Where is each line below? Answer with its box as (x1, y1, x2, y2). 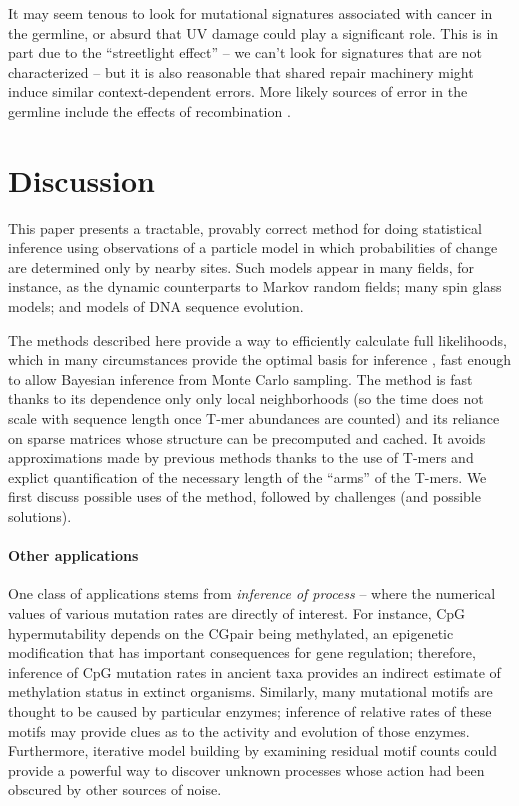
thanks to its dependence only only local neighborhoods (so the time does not (8, 388, 484, 409)
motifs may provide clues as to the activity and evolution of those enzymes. (8, 720, 470, 741)
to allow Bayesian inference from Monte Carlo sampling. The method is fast (8, 368, 473, 389)
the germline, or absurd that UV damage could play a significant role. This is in (8, 22, 499, 43)
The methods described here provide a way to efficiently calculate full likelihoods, (8, 329, 507, 350)
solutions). (8, 506, 72, 526)
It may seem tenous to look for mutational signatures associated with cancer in (8, 3, 493, 23)
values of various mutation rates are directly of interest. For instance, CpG (8, 602, 466, 623)
